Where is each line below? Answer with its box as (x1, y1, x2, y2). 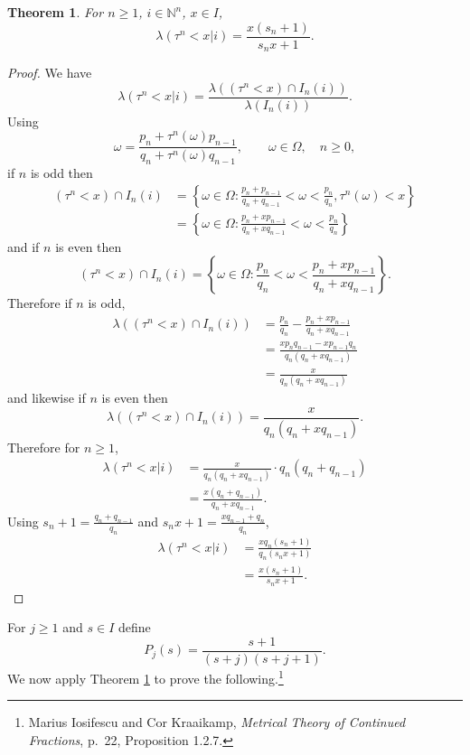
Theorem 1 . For (7, 3, 104, 21)
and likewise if (7, 388, 86, 407)
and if (7, 237, 40, 256)
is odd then (30, 163, 93, 182)
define (117, 618, 151, 637)
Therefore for (7, 437, 80, 456)
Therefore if (7, 294, 72, 312)
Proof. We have (7, 63, 92, 82)
